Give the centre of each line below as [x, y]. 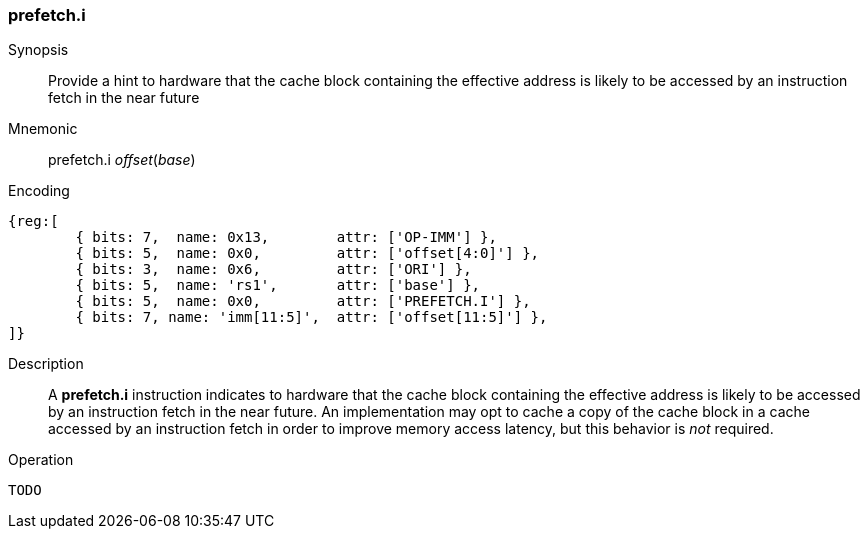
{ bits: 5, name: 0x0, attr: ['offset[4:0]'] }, [307, 253]
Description [46, 364]
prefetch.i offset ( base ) [122, 160]
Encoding [39, 191]
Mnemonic [43, 129]
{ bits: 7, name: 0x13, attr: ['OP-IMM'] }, [286, 237]
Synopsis [38, 50]
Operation [41, 460]
